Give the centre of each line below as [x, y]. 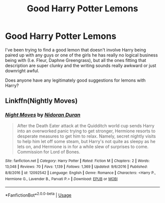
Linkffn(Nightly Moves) [41, 101]
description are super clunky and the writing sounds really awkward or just [81, 65]
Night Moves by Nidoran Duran [43, 115]
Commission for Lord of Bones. [49, 152]
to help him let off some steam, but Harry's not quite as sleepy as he [86, 141]
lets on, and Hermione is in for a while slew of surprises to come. [83, 146]
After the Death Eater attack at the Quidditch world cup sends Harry [86, 125]
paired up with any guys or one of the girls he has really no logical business [82, 55]
